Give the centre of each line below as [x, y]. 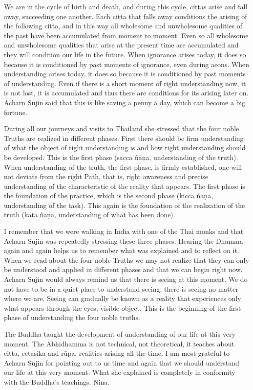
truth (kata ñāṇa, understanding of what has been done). [90, 215]
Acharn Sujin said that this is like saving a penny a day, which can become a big [125, 102]
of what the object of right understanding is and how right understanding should [125, 148]
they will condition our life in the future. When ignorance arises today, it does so [125, 54]
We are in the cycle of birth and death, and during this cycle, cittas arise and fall [126, 6]
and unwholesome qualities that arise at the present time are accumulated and [121, 45]
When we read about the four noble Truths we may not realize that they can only [126, 260]
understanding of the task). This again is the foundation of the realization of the [125, 205]
